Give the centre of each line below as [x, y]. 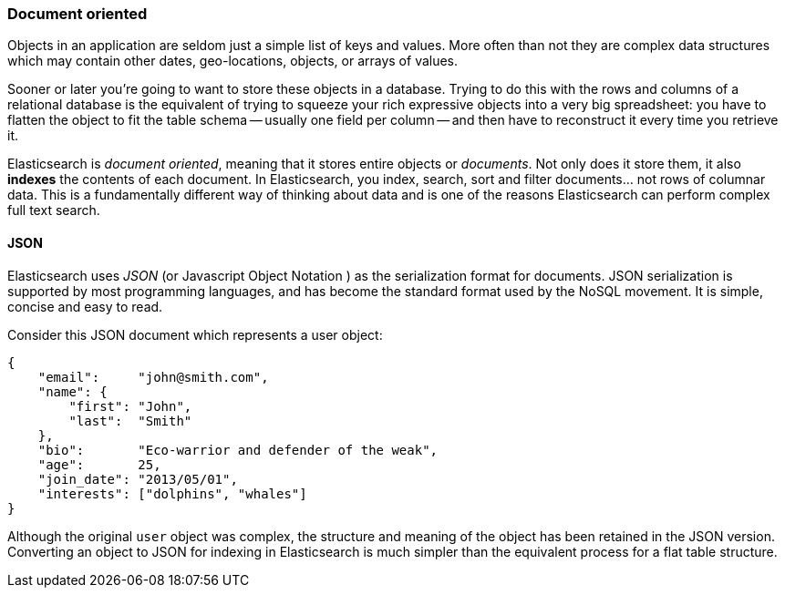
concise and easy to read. [85, 306]
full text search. [54, 210]
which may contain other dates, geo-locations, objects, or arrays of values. [233, 61]
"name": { [72, 391]
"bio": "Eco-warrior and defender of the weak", [238, 450]
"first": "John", [130, 406]
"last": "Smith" [130, 421]
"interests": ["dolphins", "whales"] [172, 493]
